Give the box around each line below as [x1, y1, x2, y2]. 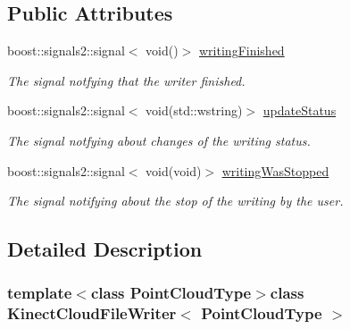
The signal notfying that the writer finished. [7, 71, 246, 89]
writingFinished [199, 41, 285, 60]
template [7, 282, 72, 304]
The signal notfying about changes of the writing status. [7, 131, 311, 149]
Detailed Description [7, 235, 203, 263]
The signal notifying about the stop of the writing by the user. [7, 191, 344, 210]
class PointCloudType [90, 282, 252, 304]
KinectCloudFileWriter [7, 302, 177, 325]
